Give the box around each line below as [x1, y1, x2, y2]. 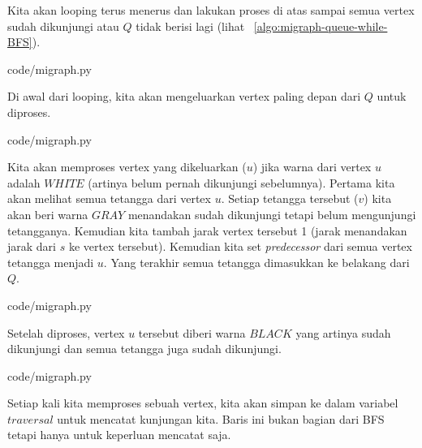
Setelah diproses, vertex [7, 324, 125, 341]
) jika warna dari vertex [252, 158, 372, 175]
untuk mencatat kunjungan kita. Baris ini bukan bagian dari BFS [57, 410, 385, 427]
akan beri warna [7, 205, 88, 222]
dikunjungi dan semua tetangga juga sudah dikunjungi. [7, 340, 282, 357]
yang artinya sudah [295, 324, 391, 341]
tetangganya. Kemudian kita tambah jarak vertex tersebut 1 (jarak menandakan [7, 222, 407, 239]
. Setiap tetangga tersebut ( [221, 190, 359, 207]
